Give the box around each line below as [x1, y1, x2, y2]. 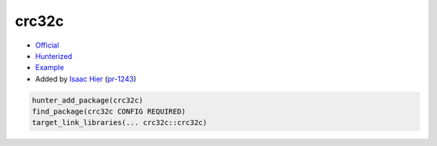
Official [35, 40, 60, 50]
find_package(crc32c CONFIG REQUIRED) [32, 107, 186, 116]
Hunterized [35, 51, 73, 60]
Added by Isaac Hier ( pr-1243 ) [35, 73, 137, 84]
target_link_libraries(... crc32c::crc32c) [32, 118, 208, 127]
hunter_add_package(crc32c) [32, 95, 143, 105]
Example [35, 63, 65, 73]
